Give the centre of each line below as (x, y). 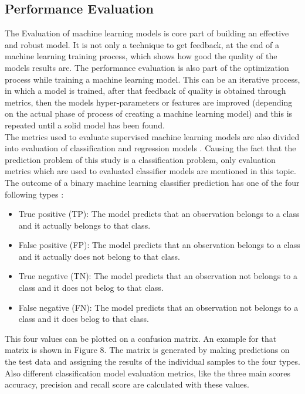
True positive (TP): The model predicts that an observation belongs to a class (159, 214)
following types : (34, 194)
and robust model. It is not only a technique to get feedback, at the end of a (142, 44)
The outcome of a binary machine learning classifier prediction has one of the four (152, 182)
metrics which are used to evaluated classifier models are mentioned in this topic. (150, 171)
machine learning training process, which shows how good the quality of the (141, 56)
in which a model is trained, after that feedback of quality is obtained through (145, 91)
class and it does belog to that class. (84, 319)
